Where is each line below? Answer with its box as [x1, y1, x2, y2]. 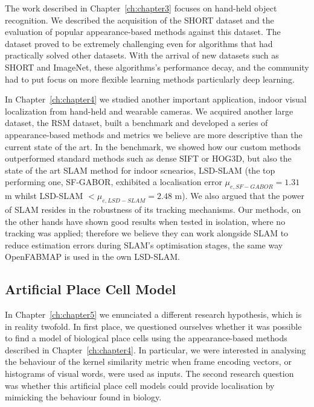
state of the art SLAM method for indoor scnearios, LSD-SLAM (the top [5, 163, 275, 176]
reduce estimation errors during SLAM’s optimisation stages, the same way [5, 238, 283, 251]
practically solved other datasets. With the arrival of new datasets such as [5, 49, 279, 62]
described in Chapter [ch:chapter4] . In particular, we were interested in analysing [5, 343, 306, 356]
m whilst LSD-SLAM [5, 189, 83, 202]
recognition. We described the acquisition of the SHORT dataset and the [5, 13, 274, 26]
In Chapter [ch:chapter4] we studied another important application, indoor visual [5, 93, 307, 106]
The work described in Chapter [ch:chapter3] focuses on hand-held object [5, 2, 277, 14]
